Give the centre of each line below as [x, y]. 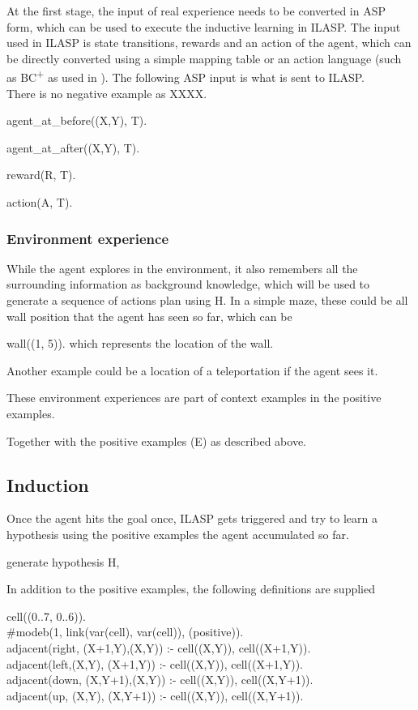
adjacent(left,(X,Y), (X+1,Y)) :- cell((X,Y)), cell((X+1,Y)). [155, 663]
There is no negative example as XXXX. [107, 93]
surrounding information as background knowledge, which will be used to [188, 284]
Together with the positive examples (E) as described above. [157, 441]
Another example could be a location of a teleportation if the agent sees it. [192, 370]
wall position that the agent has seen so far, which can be [149, 316]
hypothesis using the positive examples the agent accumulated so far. [178, 534]
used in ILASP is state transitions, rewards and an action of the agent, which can [209, 43]
